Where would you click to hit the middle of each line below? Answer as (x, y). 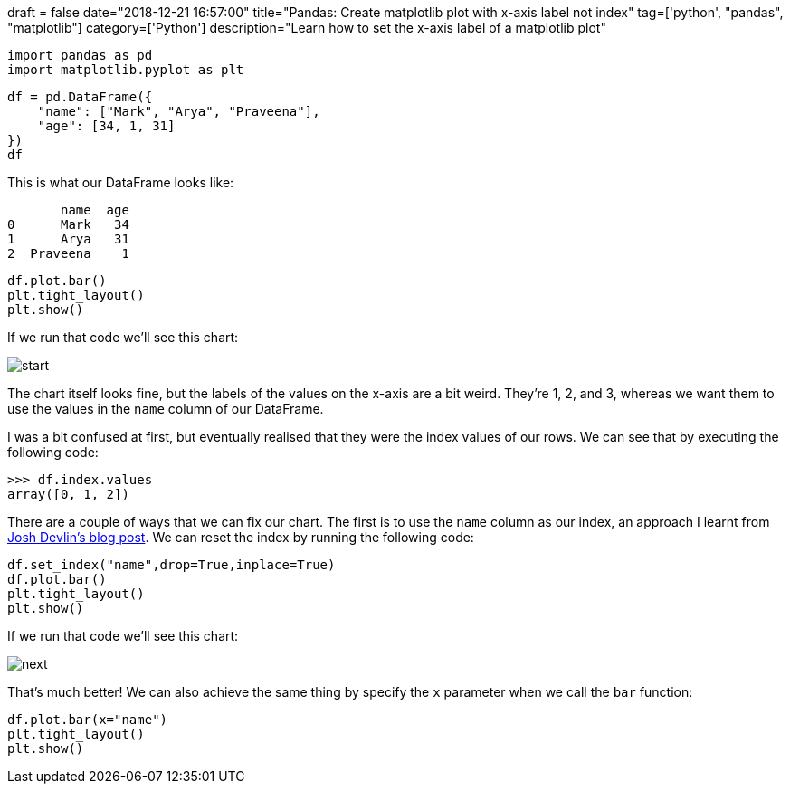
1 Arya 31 (68, 239)
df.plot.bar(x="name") (88, 720)
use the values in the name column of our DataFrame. (166, 409)
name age (95, 210)
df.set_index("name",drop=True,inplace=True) (171, 565)
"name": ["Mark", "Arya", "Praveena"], (179, 111)
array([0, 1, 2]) (68, 494)
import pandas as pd (80, 55)
